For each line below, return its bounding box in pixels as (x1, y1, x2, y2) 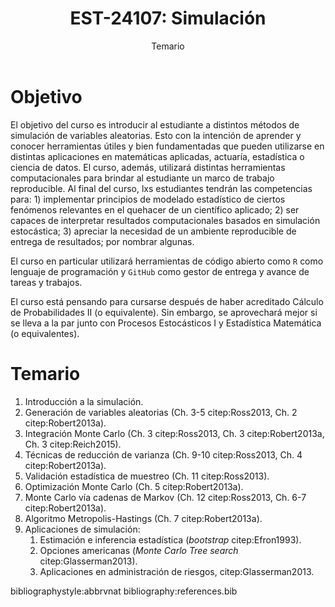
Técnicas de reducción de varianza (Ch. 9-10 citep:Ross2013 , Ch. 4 (24, 448, 303, 461)
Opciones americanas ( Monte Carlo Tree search (39, 544, 239, 556)
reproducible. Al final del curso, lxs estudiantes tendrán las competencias (10, 182, 313, 194)
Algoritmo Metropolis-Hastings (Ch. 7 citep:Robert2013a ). (24, 512, 263, 524)
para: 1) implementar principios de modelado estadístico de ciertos (10, 193, 286, 205)
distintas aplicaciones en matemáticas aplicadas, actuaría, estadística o (10, 150, 305, 162)
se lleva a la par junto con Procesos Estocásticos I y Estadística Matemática (10, 317, 322, 329)
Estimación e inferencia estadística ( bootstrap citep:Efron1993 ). (39, 533, 302, 546)
